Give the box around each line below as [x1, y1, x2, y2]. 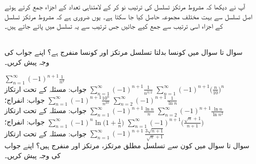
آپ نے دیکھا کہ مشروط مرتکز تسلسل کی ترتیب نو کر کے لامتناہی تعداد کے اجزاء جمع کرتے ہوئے [4, 1, 245, 11]
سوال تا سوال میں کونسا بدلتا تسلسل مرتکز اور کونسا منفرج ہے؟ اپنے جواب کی [4, 47, 243, 57]
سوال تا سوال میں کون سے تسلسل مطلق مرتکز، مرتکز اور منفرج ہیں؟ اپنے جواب [4, 140, 250, 151]
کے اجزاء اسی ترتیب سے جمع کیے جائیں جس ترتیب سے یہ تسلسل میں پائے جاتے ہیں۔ [4, 21, 223, 31]
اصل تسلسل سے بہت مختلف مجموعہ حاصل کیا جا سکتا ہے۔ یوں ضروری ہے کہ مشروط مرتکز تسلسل [4, 11, 253, 21]
